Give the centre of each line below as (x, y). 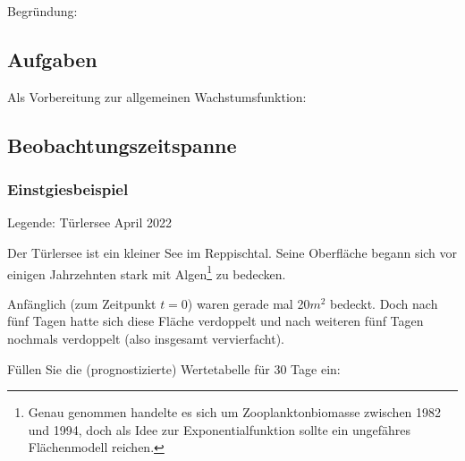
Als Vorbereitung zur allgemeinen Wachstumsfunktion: (157, 96)
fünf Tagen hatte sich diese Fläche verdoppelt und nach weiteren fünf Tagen (216, 321)
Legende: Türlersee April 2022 (90, 222)
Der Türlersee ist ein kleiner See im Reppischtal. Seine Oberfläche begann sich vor (232, 252)
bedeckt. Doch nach (384, 303)
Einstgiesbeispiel (68, 189)
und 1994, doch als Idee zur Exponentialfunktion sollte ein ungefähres (219, 429)
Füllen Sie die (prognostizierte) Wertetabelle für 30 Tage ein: (174, 368)
